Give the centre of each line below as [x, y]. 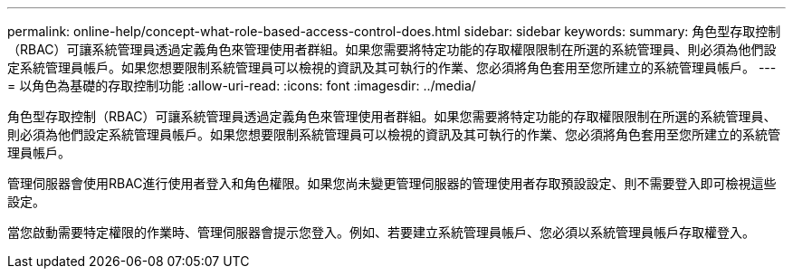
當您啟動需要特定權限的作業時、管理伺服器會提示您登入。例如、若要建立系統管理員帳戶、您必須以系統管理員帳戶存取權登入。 [381, 232]
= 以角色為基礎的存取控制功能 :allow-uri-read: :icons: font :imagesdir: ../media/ [242, 86]
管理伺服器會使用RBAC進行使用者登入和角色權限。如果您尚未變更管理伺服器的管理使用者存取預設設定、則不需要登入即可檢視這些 [392, 183]
